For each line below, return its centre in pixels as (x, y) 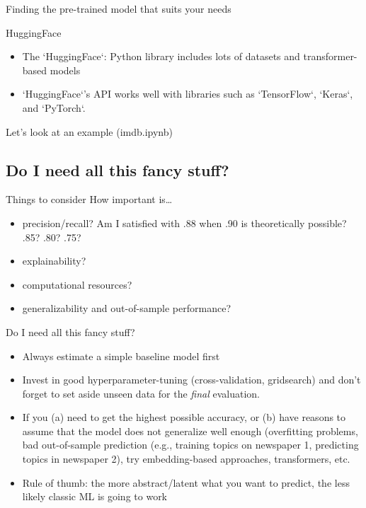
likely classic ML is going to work (95, 496)
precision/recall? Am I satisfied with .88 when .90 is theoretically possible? (184, 223)
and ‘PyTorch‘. (54, 107)
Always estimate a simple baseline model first (121, 356)
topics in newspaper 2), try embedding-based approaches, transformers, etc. (186, 459)
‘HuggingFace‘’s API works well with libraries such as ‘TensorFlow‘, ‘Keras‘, (188, 94)
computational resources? (77, 284)
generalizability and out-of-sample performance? (127, 308)
